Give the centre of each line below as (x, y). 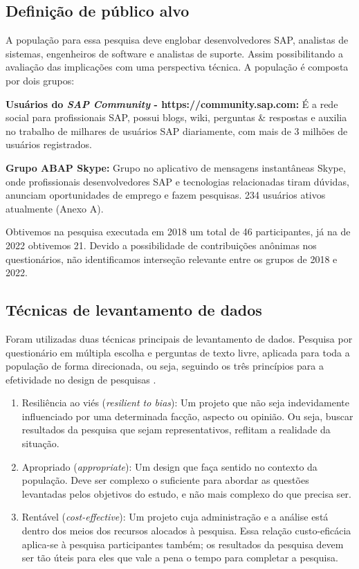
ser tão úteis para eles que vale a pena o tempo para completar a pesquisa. (180, 558)
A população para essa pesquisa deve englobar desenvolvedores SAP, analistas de (177, 40)
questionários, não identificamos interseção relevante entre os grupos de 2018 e (172, 259)
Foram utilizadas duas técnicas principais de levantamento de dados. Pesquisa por (179, 338)
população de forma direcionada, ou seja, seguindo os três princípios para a (165, 366)
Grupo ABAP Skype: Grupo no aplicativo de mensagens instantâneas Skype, (176, 167)
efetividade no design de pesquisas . (81, 379)
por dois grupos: (40, 80)
